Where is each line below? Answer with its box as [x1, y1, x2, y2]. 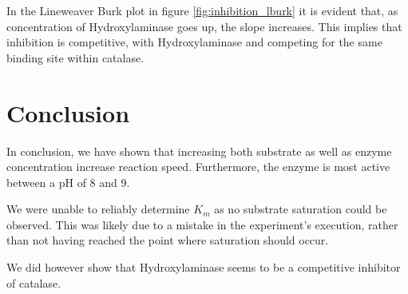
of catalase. [6, 274, 61, 291]
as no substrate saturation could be [214, 201, 387, 217]
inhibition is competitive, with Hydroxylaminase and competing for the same [6, 34, 382, 50]
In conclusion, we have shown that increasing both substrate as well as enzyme [6, 142, 392, 159]
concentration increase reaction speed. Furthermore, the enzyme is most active [6, 158, 390, 175]
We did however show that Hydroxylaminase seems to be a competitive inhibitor [6, 259, 401, 276]
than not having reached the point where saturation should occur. [6, 232, 329, 248]
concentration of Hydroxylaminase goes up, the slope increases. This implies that [6, 18, 402, 34]
